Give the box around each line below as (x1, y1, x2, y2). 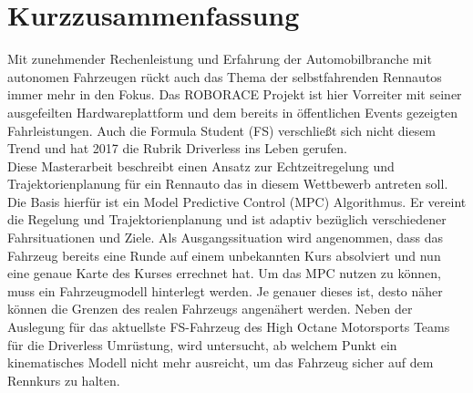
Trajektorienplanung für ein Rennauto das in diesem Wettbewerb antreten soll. (7, 174, 448, 193)
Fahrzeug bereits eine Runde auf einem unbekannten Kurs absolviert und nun (7, 245, 441, 264)
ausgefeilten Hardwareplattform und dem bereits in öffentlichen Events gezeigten (7, 102, 458, 121)
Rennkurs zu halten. (7, 370, 120, 389)
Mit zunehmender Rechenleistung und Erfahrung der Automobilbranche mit (7, 49, 432, 68)
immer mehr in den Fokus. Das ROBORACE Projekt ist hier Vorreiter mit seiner (7, 85, 462, 104)
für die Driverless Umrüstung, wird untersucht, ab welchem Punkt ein (7, 335, 397, 354)
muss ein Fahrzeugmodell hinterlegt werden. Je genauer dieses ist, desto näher (7, 281, 443, 300)
